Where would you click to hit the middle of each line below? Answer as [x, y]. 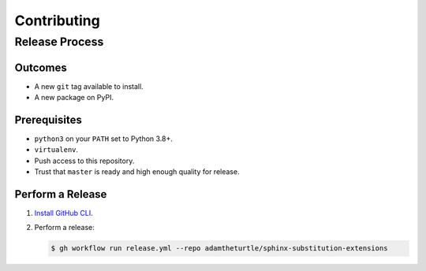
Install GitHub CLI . [64, 213]
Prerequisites [48, 119]
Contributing [57, 20]
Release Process [59, 42]
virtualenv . [56, 150]
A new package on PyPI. [74, 98]
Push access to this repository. [84, 161]
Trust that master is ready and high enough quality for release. [137, 172]
